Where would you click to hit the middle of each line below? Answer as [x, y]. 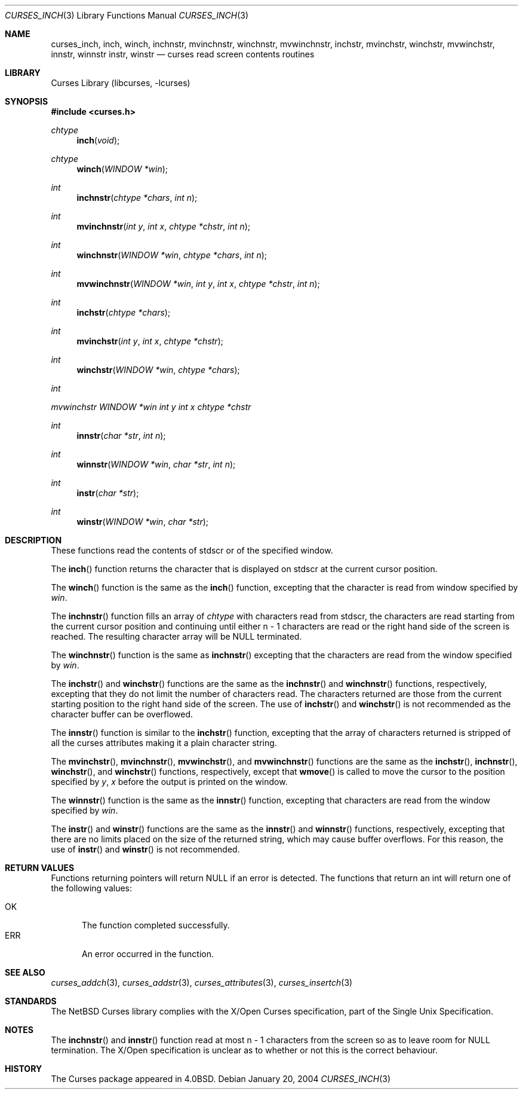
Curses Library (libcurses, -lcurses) [121, 83]
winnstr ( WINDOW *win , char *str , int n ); [156, 464]
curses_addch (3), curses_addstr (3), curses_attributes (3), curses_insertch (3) [202, 983]
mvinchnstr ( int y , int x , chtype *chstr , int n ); [164, 226]
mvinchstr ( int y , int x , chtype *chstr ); [150, 341]
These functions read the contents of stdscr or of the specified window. [192, 550]
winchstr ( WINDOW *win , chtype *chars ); [158, 370]
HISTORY [24, 1069]
